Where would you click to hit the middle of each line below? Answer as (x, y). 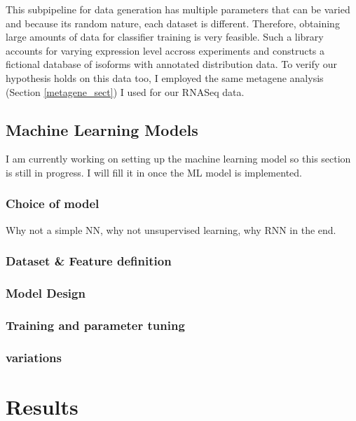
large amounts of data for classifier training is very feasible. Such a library (165, 37)
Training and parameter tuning (95, 325)
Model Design (46, 293)
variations (34, 357)
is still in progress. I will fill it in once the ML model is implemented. (154, 172)
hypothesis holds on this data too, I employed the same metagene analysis (165, 77)
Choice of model (53, 203)
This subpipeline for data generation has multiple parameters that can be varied (178, 9)
